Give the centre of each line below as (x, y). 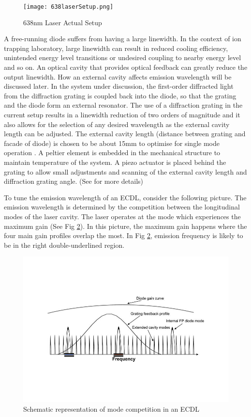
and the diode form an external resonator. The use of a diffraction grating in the (123, 105)
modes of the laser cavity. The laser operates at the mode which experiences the (122, 216)
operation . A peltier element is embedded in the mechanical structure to (112, 152)
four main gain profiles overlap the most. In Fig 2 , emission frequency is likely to (124, 235)
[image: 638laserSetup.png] (68, 7)
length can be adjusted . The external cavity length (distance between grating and (125, 134)
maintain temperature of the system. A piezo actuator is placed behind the (115, 162)
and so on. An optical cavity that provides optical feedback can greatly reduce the (126, 67)
